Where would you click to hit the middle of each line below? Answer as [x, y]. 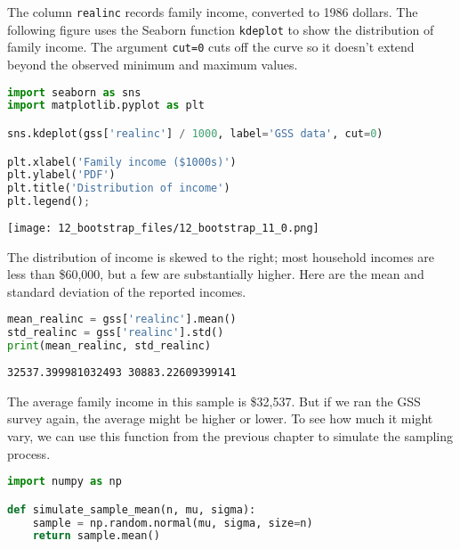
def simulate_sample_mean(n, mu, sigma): [132, 509]
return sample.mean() [96, 536]
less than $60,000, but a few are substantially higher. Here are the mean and [216, 274]
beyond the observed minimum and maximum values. [153, 64]
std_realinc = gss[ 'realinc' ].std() [116, 333]
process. [29, 453]
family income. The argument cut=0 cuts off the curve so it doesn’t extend [211, 47]
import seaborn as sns [74, 92]
